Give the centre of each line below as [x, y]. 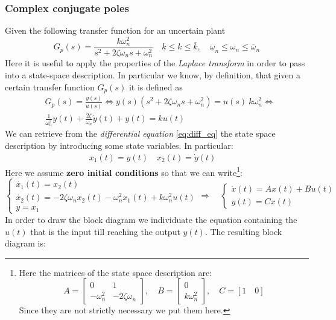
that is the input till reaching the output [105, 231]
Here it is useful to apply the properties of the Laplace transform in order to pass [155, 63]
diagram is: [25, 243]
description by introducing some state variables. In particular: [119, 145]
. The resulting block [243, 231]
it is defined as [156, 86]
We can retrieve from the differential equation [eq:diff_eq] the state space [140, 133]
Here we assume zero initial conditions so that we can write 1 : [124, 171]
